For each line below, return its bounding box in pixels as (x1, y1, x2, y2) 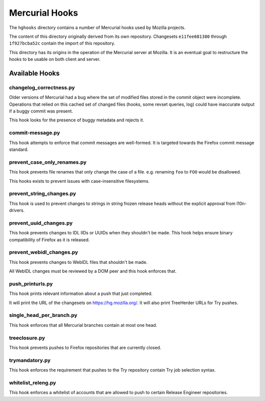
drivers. (9, 207, 25, 213)
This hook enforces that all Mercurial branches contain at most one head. (9, 322, 158, 328)
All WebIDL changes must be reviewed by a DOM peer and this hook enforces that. (9, 268, 177, 274)
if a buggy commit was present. (9, 108, 73, 114)
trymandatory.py (9, 357, 51, 364)
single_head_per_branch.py (9, 312, 78, 319)
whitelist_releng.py (9, 379, 56, 386)
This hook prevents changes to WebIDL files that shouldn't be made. (9, 259, 148, 265)
